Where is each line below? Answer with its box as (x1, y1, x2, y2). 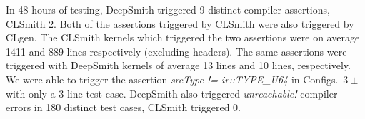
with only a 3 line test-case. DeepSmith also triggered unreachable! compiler (6, 86, 338, 100)
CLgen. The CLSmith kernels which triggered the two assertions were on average (6, 30, 360, 45)
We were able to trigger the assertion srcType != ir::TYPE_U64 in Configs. (6, 71, 339, 86)
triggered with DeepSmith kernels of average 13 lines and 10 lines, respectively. (6, 58, 351, 73)
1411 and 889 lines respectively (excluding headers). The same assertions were (6, 43, 347, 58)
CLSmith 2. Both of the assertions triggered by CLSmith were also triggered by (6, 16, 354, 31)
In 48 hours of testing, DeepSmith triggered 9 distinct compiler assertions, (6, 2, 330, 16)
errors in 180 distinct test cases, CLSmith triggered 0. (6, 100, 241, 115)
